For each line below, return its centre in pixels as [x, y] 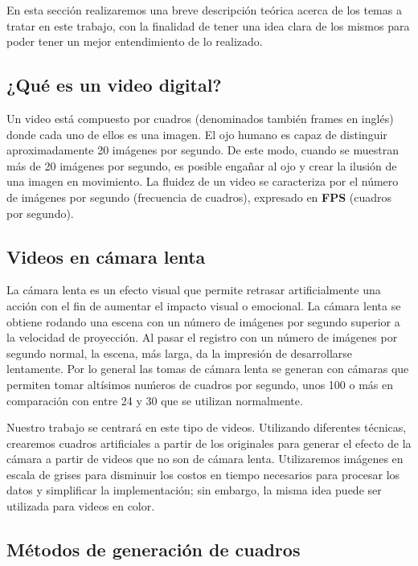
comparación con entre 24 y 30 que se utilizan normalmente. [155, 400]
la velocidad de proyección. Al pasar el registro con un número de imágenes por [202, 337]
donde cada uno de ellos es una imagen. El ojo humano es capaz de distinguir [197, 134]
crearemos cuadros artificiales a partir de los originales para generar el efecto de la [209, 443]
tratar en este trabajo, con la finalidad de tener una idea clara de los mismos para [208, 25]
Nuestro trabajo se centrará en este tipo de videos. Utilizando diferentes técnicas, [207, 427]
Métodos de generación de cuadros [154, 550]
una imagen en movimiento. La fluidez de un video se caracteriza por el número [203, 181]
